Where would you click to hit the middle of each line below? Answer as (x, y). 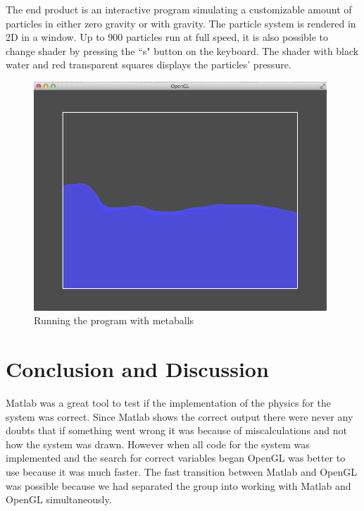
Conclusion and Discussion (137, 369)
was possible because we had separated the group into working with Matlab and (178, 485)
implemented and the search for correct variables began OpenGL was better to (176, 458)
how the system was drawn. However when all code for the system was (158, 444)
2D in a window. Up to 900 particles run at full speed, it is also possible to (167, 37)
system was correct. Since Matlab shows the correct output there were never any (180, 416)
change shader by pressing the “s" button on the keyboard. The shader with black (182, 50)
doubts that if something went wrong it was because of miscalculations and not (177, 430)
